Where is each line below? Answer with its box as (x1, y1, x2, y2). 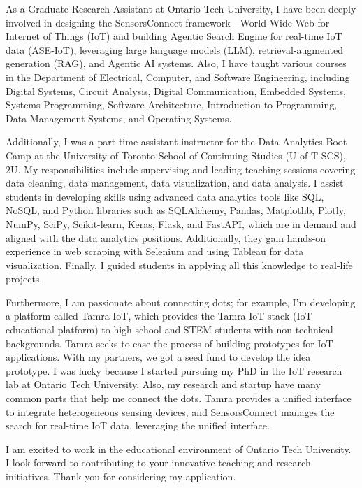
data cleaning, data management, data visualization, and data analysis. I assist (6, 175, 344, 190)
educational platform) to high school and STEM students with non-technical (6, 322, 333, 337)
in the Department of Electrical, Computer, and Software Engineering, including (6, 69, 350, 84)
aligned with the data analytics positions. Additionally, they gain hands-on (6, 230, 326, 245)
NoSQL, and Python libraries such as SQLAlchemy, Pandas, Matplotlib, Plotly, (6, 203, 346, 217)
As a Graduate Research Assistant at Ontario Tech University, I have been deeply (6, 1, 356, 15)
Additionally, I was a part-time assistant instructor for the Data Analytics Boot (6, 134, 347, 149)
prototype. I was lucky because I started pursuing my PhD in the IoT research (6, 363, 342, 378)
